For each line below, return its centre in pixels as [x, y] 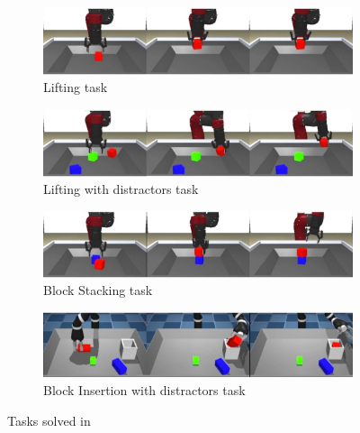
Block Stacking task [98, 290]
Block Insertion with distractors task [144, 389]
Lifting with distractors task [121, 189]
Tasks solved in [49, 420]
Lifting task [76, 87]
